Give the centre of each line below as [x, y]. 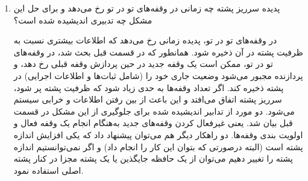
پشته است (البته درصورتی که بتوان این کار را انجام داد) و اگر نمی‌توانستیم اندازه [158, 146]
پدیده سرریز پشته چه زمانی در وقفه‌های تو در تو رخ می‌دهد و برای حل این [147, 8]
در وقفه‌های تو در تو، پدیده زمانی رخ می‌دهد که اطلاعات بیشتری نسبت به [145, 40]
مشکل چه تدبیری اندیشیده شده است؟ [83, 20]
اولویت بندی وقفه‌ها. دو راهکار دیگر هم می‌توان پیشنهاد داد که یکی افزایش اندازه [158, 134]
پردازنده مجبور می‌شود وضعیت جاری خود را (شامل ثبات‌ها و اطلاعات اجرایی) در [158, 75]
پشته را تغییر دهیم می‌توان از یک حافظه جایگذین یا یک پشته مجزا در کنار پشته [153, 158]
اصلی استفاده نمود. [49, 170]
